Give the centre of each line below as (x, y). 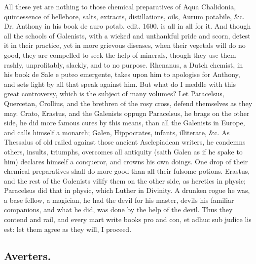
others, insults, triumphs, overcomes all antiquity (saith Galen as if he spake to (123, 151)
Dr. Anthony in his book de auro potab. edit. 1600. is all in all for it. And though (128, 26)
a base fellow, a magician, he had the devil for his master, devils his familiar (119, 200)
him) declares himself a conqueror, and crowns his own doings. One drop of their (126, 161)
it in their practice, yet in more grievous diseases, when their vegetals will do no (125, 45)
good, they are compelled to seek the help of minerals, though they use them (120, 55)
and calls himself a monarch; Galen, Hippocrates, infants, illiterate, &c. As (117, 132)
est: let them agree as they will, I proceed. (68, 229)
